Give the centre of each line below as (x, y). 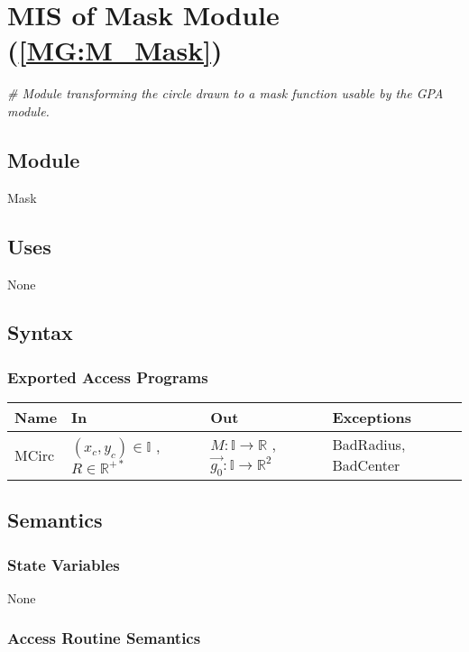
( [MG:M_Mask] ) (115, 50)
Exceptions (372, 418)
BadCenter (366, 465)
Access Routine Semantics (104, 638)
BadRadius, (369, 445)
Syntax (40, 332)
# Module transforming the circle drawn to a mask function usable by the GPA (225, 93)
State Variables (64, 564)
